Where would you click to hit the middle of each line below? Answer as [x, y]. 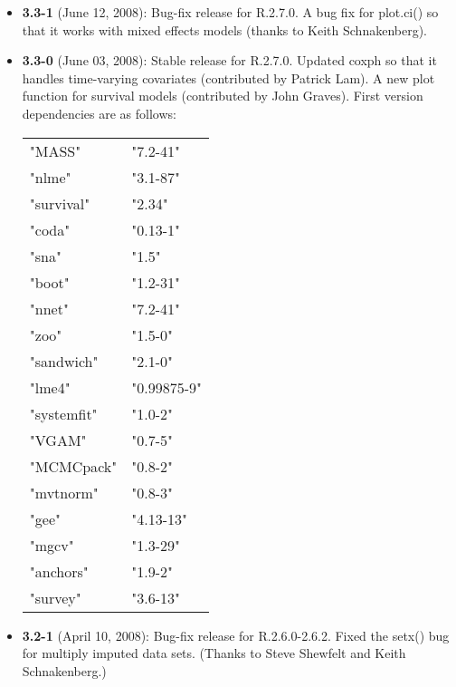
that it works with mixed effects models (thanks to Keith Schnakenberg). [224, 29]
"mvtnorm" [64, 492]
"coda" [50, 229]
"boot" [49, 282]
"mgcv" [52, 545]
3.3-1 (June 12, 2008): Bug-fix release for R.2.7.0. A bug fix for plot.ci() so [230, 12]
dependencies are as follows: [99, 113]
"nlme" [50, 177]
